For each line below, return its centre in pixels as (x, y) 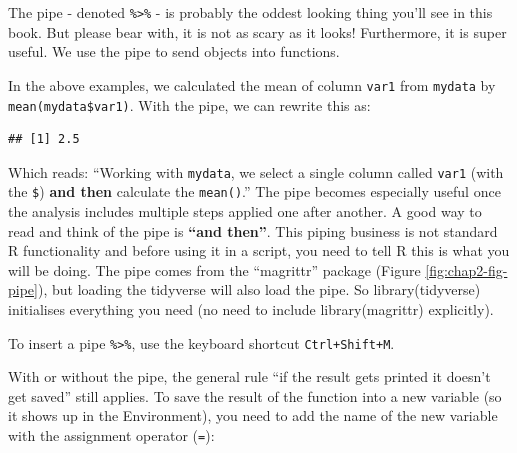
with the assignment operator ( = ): (111, 435)
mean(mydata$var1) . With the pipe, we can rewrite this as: (189, 104)
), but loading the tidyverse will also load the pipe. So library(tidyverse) (259, 289)
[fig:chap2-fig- (466, 269)
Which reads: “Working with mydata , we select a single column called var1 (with (256, 171)
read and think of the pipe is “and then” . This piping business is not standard (253, 230)
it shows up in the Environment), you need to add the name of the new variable (253, 415)
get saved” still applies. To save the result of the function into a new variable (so (255, 395)
